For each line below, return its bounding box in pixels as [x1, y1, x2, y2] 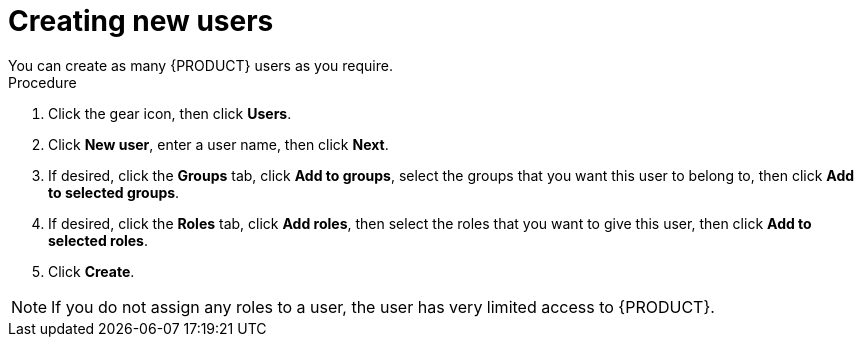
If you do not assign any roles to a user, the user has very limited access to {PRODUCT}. [51, 296, 715, 317]
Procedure [8, 73, 77, 91]
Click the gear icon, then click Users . [48, 104, 292, 122]
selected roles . [48, 231, 148, 249]
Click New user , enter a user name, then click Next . [48, 135, 389, 153]
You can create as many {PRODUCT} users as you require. [8, 56, 393, 74]
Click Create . [48, 262, 135, 280]
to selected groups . [48, 183, 180, 201]
